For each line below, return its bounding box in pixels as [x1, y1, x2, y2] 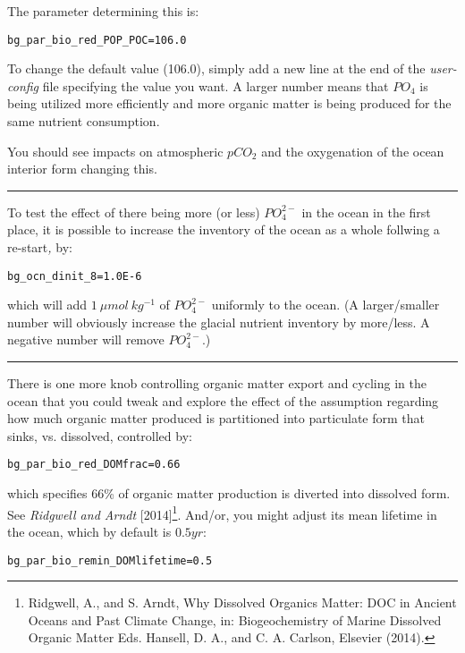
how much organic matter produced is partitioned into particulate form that [7, 409, 426, 428]
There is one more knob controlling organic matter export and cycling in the [7, 374, 427, 393]
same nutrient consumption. [7, 112, 160, 131]
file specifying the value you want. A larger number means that [42, 76, 389, 95]
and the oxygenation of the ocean [261, 141, 444, 160]
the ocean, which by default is [7, 522, 172, 540]
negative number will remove [7, 330, 165, 349]
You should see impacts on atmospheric [7, 141, 224, 160]
